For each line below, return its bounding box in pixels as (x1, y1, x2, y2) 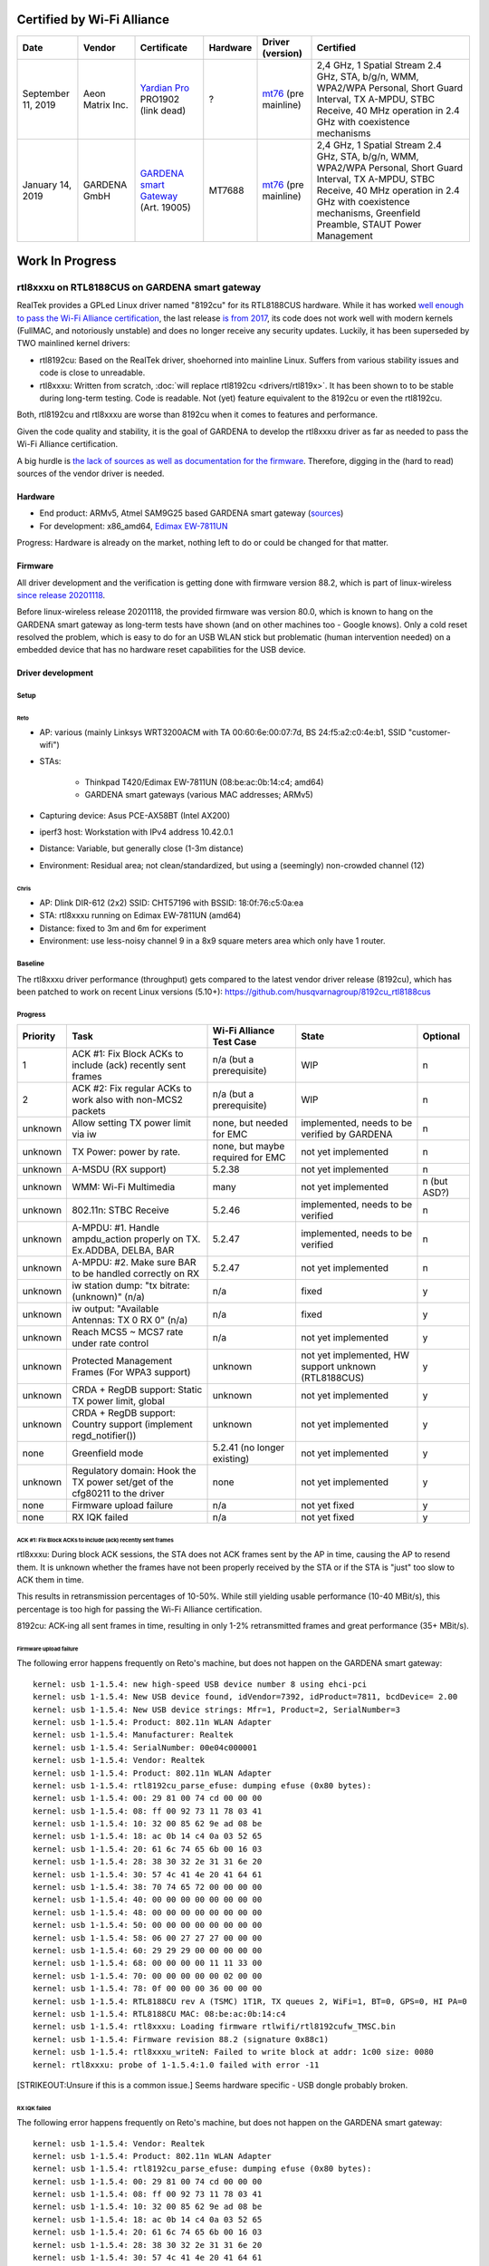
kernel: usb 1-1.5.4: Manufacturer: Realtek (33, 1729, 235, 1740)
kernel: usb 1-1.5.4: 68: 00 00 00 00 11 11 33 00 (33, 1958, 263, 1969)
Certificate (139, 41, 188, 53)
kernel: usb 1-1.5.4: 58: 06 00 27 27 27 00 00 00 (33, 1932, 263, 1943)
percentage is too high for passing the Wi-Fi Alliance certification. (16, 1603, 263, 1614)
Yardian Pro (139, 82, 190, 94)
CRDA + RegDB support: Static (72, 1383, 203, 1396)
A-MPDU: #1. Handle (72, 1222, 160, 1235)
